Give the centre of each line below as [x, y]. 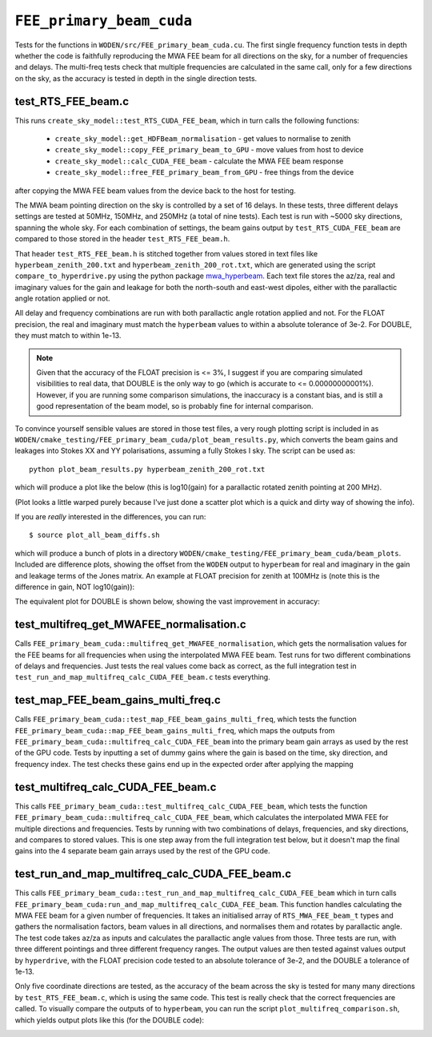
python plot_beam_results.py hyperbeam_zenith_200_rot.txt [147, 469]
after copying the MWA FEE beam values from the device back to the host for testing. [155, 190]
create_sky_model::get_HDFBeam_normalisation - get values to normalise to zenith [203, 139]
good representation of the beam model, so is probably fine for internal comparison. [175, 406]
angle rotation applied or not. [63, 299]
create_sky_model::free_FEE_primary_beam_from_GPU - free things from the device [204, 172]
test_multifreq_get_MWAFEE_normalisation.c [131, 625]
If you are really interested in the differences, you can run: [110, 516]
